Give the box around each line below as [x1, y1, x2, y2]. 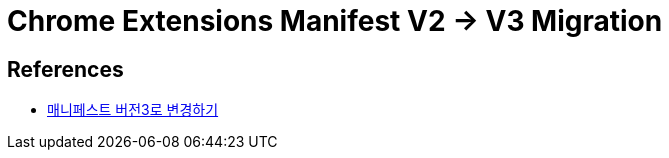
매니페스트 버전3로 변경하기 [47, 101, 219, 119]
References [7, 56, 124, 82]
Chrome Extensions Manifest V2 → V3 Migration [7, 4, 663, 38]
